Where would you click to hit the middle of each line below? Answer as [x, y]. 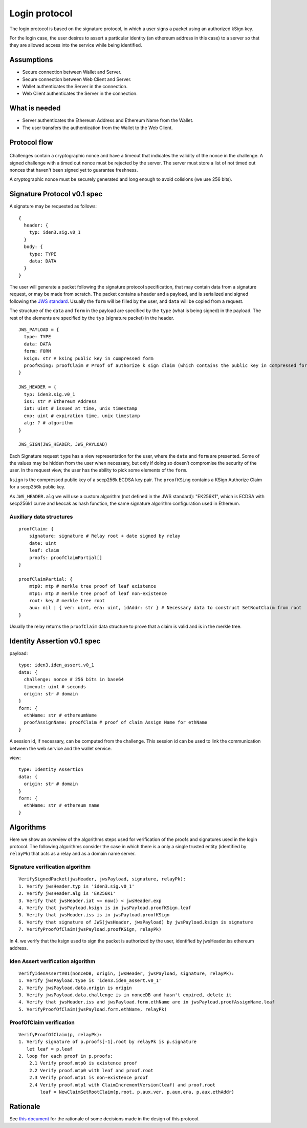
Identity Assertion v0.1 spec [55, 641]
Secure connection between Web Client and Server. [77, 79]
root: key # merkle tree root [67, 600]
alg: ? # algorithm [48, 423]
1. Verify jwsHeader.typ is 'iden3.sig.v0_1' [77, 886]
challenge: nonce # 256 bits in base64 [74, 680]
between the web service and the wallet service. [61, 748]
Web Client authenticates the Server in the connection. [80, 94]
